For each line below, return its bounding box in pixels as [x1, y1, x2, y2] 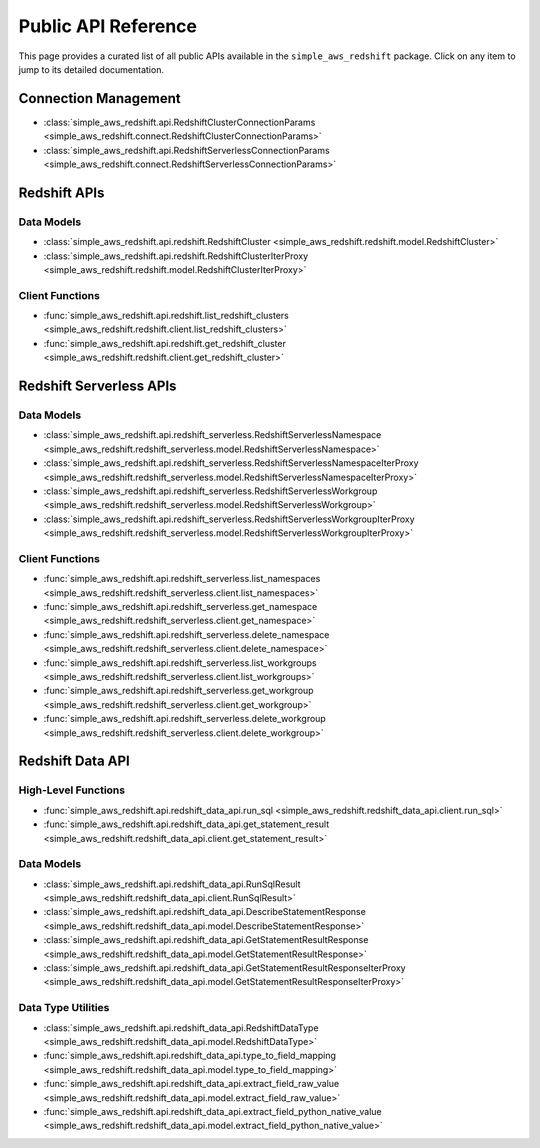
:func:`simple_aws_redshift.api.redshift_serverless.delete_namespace [43, 628, 330, 640]
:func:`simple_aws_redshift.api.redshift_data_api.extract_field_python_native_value [43, 1105, 382, 1117]
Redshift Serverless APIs [18, 378, 177, 395]
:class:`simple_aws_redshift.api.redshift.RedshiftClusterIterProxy [43, 250, 309, 262]
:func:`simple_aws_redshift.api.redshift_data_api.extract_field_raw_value [43, 1078, 340, 1090]
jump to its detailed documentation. [18, 63, 165, 75]
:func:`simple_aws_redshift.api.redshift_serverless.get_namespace [43, 601, 318, 613]
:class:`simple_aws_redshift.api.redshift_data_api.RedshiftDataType [43, 1021, 319, 1034]
